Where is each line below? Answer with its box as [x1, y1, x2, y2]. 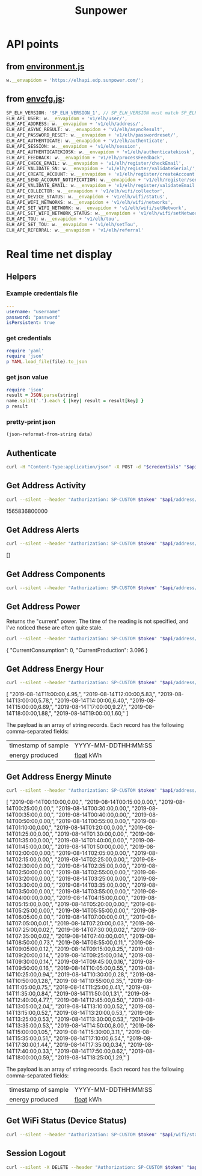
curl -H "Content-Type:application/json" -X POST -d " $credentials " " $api [6, 464, 198, 470]
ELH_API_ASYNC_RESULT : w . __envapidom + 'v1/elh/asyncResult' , [6, 127, 165, 133]
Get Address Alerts [6, 524, 79, 535]
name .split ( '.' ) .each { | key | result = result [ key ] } [6, 398, 144, 404]
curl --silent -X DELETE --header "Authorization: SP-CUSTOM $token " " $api [6, 1164, 200, 1170]
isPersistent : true [6, 320, 55, 326]
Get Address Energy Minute [6, 771, 112, 782]
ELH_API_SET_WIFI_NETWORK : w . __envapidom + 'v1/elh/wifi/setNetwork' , [6, 205, 187, 211]
